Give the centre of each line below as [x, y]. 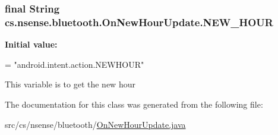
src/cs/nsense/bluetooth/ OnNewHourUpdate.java [95, 124]
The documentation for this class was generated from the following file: [134, 104]
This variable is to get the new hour [70, 84]
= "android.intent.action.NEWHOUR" [75, 64]
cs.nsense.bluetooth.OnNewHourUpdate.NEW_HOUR [139, 22]
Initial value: [31, 44]
